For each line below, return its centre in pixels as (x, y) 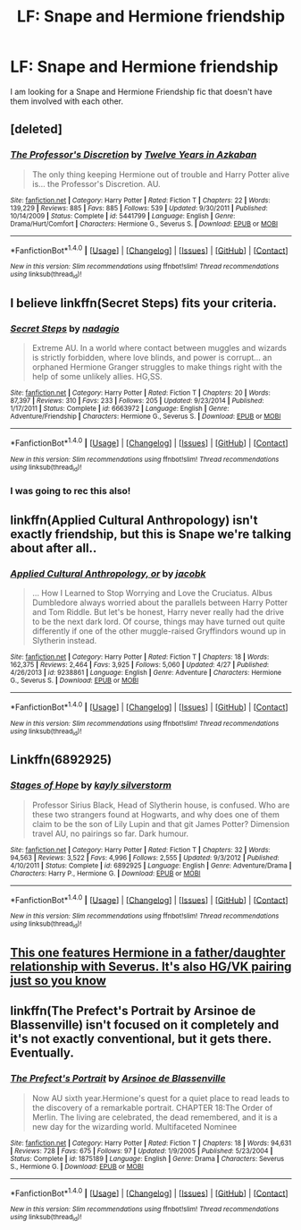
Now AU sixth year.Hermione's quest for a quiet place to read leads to (160, 1098)
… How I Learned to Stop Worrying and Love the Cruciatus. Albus (152, 593)
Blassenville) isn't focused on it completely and (145, 1025)
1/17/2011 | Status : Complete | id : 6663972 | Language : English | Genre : (120, 409)
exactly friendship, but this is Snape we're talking (151, 534)
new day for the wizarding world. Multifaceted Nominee (134, 1126)
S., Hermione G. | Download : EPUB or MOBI (77, 1166)
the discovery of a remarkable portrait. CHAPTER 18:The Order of (152, 1107)
